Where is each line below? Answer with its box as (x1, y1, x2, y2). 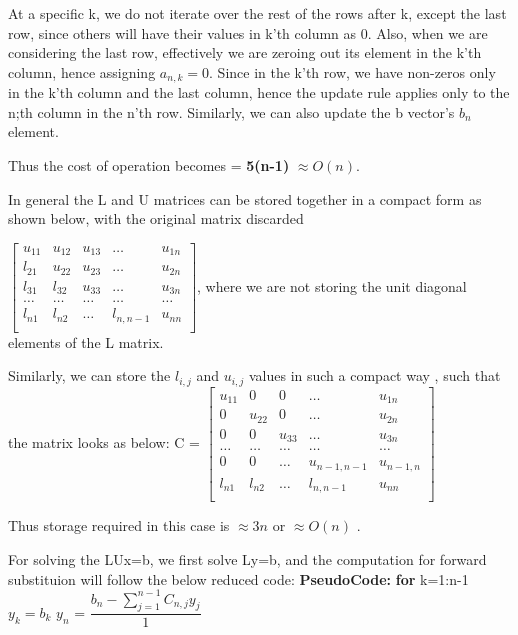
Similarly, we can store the (8, 365, 171, 386)
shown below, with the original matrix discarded (8, 208, 304, 229)
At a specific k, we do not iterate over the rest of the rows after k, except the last (8, 3, 507, 23)
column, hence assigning (8, 61, 156, 82)
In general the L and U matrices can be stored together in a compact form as (8, 188, 482, 209)
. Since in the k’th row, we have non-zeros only (209, 61, 496, 82)
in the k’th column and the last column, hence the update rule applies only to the (8, 82, 510, 103)
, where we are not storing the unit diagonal (197, 275, 467, 296)
